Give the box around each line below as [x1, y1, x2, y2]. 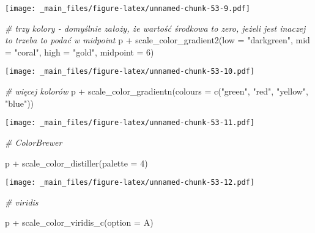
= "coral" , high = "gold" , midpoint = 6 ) [5, 45, 154, 58]
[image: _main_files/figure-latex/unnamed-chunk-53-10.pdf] [5, 67, 255, 76]
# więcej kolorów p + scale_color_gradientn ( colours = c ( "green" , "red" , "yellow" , [5, 85, 309, 98]
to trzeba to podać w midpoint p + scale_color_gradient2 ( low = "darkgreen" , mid [5, 34, 310, 46]
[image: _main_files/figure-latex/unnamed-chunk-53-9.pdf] [5, 4, 250, 13]
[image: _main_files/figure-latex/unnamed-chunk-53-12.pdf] [5, 178, 255, 187]
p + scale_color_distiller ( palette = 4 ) [5, 156, 148, 169]
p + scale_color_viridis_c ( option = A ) [5, 216, 154, 229]
